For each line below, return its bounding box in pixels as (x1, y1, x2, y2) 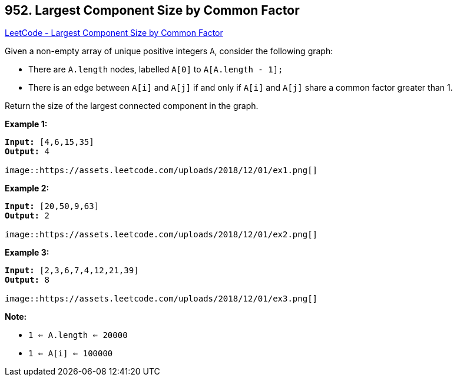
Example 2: (5, 183, 49, 194)
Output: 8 (5, 275, 49, 285)
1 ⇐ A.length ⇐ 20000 (28, 330, 128, 340)
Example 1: (5, 119, 48, 130)
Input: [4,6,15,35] (5, 137, 94, 147)
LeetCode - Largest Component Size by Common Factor (5, 28, 223, 38)
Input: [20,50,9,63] (5, 201, 100, 211)
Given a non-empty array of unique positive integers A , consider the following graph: (5, 46, 333, 57)
